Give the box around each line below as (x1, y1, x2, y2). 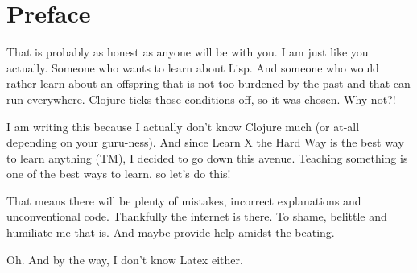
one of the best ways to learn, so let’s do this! (6, 165, 231, 182)
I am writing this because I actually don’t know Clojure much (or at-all (6, 118, 360, 134)
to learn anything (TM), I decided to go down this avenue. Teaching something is (6, 149, 408, 166)
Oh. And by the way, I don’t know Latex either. (6, 250, 243, 267)
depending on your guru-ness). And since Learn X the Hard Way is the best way (6, 134, 404, 151)
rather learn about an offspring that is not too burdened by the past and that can (6, 75, 411, 92)
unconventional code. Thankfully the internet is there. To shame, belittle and (6, 208, 387, 225)
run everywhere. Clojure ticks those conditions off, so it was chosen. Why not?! (6, 90, 396, 107)
